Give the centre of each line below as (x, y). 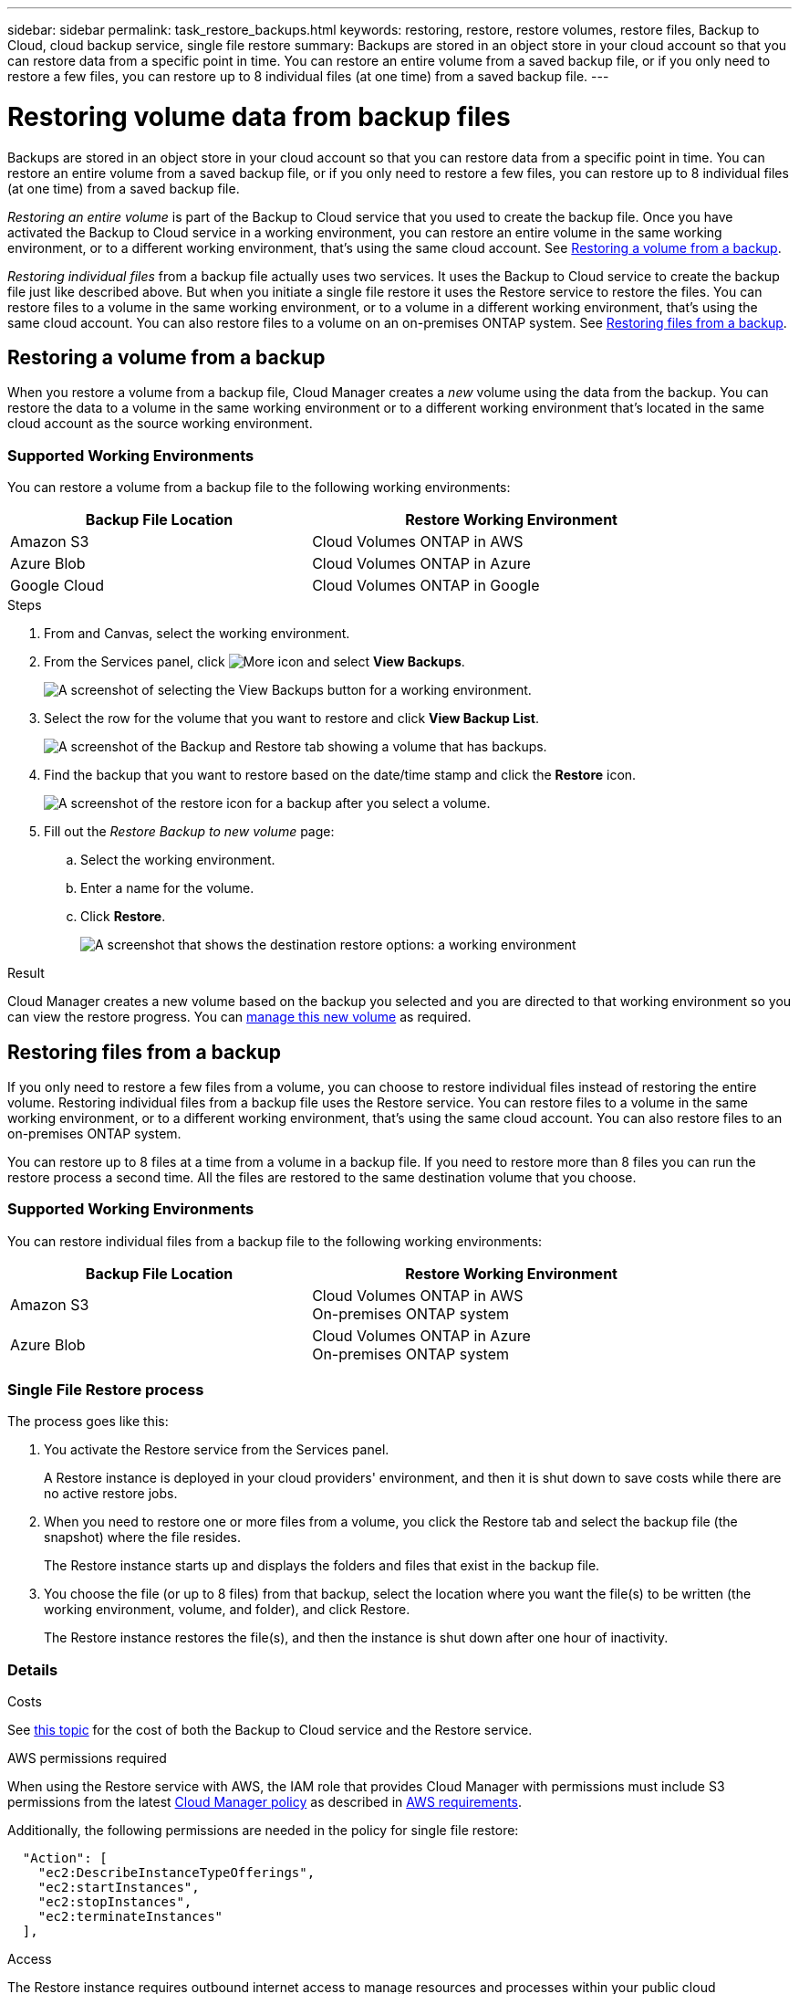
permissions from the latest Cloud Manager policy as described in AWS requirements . (265, 1802)
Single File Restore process (106, 1390)
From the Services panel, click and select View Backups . (254, 662)
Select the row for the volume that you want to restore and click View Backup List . (291, 719)
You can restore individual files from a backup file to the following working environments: (275, 1241)
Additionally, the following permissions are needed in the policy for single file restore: (263, 1831)
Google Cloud (57, 586)
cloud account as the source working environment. (160, 424)
